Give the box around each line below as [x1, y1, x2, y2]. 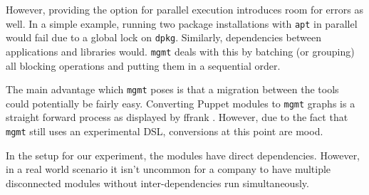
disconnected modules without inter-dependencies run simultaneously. [6, 175, 309, 190]
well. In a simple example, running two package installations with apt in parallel [6, 16, 358, 31]
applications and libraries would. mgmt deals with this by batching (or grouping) [6, 43, 355, 58]
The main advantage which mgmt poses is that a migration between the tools [6, 82, 339, 97]
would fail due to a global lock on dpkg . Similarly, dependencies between [6, 30, 321, 45]
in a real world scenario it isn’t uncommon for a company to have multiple [6, 162, 331, 176]
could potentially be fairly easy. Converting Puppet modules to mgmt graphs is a [6, 95, 355, 110]
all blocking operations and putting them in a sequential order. [6, 58, 281, 73]
